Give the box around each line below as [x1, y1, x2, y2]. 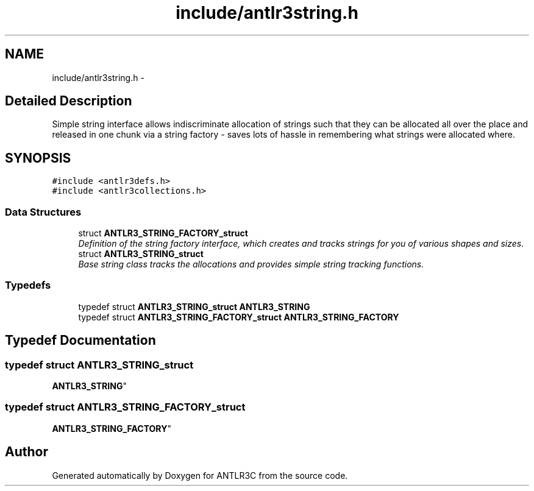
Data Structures [5, 205, 82, 218]
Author [5, 444, 48, 460]
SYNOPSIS [5, 150, 71, 166]
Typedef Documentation [5, 333, 156, 348]
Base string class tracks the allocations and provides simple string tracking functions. [78, 259, 424, 270]
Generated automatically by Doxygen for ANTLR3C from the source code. [52, 470, 348, 481]
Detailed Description [5, 93, 132, 109]
